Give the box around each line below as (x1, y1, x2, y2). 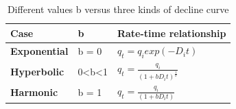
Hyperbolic (10, 64, 64, 78)
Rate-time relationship (117, 25, 226, 40)
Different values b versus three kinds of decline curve (7, 2, 229, 16)
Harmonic (10, 85, 58, 99)
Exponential (10, 44, 69, 58)
